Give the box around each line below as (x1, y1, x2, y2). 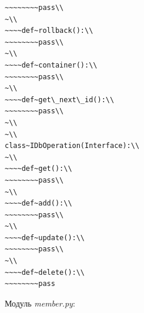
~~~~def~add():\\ (5, 199, 72, 208)
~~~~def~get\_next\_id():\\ (5, 95, 115, 104)
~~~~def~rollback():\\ (5, 26, 93, 35)
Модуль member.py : (5, 297, 75, 309)
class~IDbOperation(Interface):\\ (5, 142, 140, 150)
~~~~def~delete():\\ (5, 268, 85, 277)
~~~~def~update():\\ (5, 233, 85, 242)
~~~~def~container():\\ (5, 60, 98, 69)
